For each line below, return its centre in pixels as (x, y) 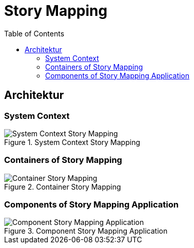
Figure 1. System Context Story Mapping (72, 142)
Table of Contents (34, 33)
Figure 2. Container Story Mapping (63, 187)
